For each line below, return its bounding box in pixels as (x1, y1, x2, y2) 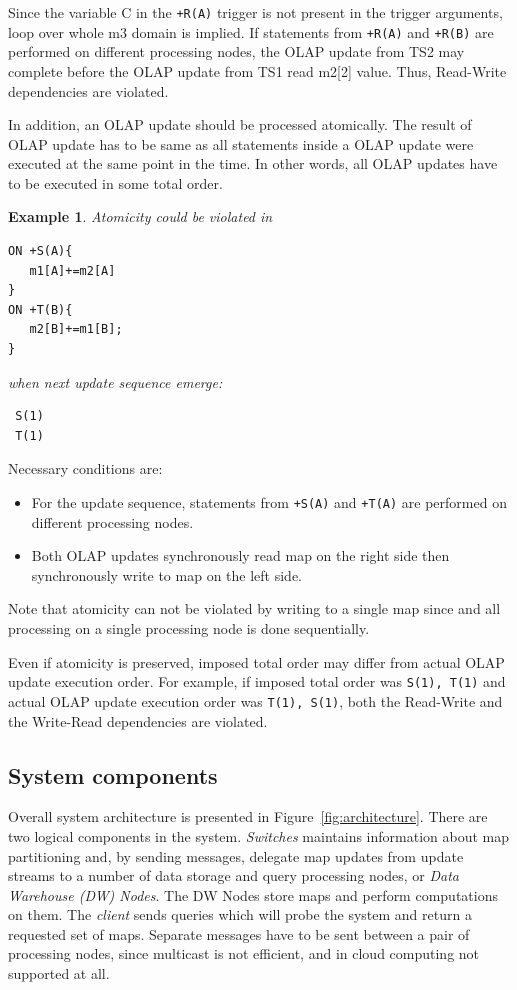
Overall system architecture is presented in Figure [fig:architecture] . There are (8, 806, 488, 827)
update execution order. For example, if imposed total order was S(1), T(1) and (8, 671, 506, 692)
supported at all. (8, 963, 110, 984)
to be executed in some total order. (8, 172, 223, 193)
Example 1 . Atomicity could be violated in (8, 206, 273, 227)
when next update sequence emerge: (8, 371, 223, 392)
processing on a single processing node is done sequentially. (8, 618, 370, 639)
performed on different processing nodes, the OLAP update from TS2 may (8, 41, 465, 62)
